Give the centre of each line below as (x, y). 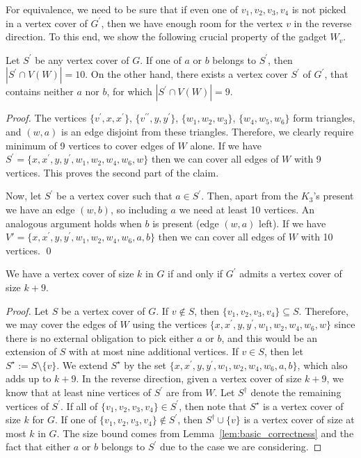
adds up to (29, 378)
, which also (322, 365)
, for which (129, 91)
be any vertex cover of (82, 59)
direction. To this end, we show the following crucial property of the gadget (166, 36)
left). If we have (292, 223)
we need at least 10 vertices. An (247, 209)
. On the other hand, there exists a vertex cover (186, 74)
